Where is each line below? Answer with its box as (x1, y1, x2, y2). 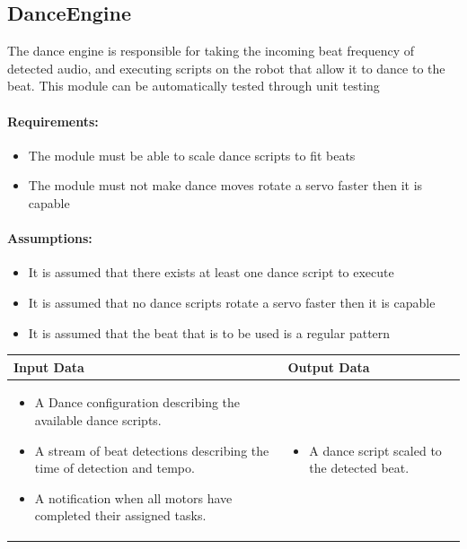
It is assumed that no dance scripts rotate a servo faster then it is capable (28, 292, 436, 311)
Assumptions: (7, 229, 93, 248)
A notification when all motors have (34, 488, 233, 507)
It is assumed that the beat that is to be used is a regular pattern (28, 323, 391, 342)
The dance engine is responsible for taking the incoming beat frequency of (7, 41, 415, 60)
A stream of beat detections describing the (34, 440, 269, 459)
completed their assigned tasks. (34, 506, 207, 525)
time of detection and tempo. (34, 458, 195, 477)
